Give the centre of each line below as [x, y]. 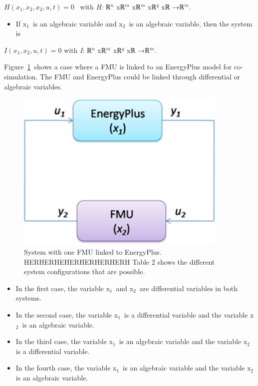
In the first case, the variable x [63, 288]
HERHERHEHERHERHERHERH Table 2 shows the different [120, 261]
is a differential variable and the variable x [189, 314]
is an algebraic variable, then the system [191, 23]
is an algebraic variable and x [78, 23]
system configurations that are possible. [85, 271]
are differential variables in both [189, 288]
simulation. [21, 76]
